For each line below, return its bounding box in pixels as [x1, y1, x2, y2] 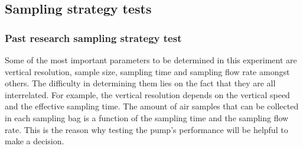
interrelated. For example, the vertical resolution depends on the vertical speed [5, 88, 290, 101]
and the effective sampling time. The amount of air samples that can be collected [5, 100, 299, 112]
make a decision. [5, 135, 64, 147]
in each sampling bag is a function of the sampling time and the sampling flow [5, 111, 289, 124]
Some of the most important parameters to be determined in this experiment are [5, 54, 297, 66]
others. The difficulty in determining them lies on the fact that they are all [5, 77, 276, 89]
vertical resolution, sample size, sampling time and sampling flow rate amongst [5, 65, 290, 77]
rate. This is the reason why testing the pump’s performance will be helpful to [5, 123, 288, 135]
